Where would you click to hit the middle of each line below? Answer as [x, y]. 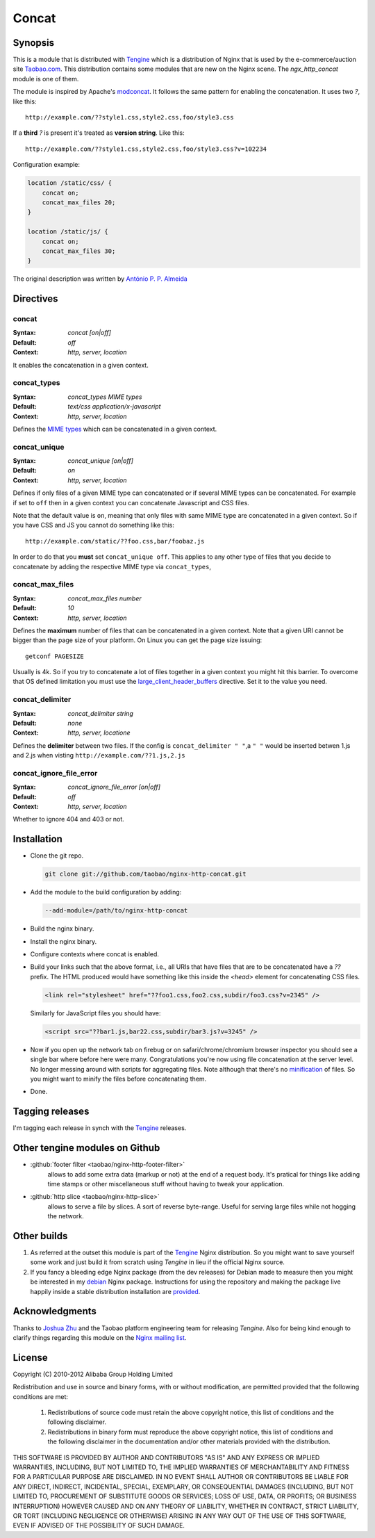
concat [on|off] [89, 333]
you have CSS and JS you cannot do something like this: [94, 525]
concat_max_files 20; [79, 202]
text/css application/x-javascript [114, 407]
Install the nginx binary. [64, 941]
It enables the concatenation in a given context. [81, 365]
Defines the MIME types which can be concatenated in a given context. [115, 429]
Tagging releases [51, 1112]
